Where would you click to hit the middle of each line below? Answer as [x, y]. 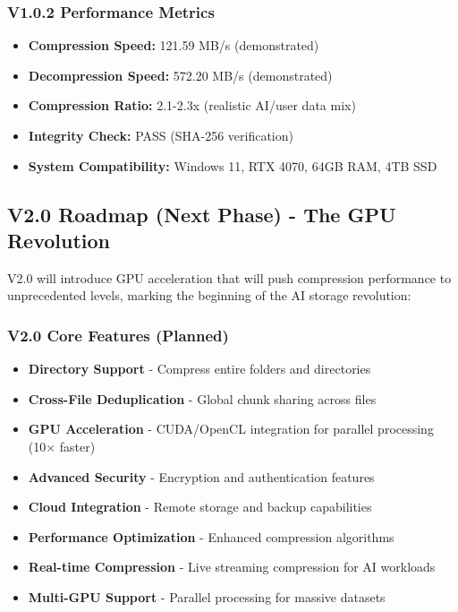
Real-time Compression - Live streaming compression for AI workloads [232, 567]
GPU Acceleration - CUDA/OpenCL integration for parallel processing [231, 429]
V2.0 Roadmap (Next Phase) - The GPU [202, 214]
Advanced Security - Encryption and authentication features [201, 476]
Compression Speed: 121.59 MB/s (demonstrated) [174, 45]
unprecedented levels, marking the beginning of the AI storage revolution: [209, 295]
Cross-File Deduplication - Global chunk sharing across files [202, 398]
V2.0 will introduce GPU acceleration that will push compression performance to [229, 277]
